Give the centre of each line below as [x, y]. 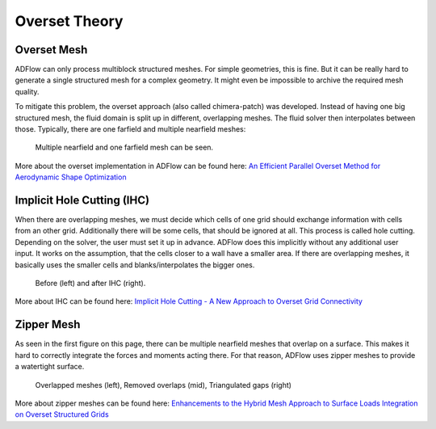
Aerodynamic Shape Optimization [71, 177]
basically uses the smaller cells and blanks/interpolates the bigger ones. [135, 265]
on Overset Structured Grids [62, 414]
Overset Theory [69, 21]
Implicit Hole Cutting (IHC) [82, 200]
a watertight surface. [50, 367]
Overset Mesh [51, 50]
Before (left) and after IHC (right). [90, 284]
